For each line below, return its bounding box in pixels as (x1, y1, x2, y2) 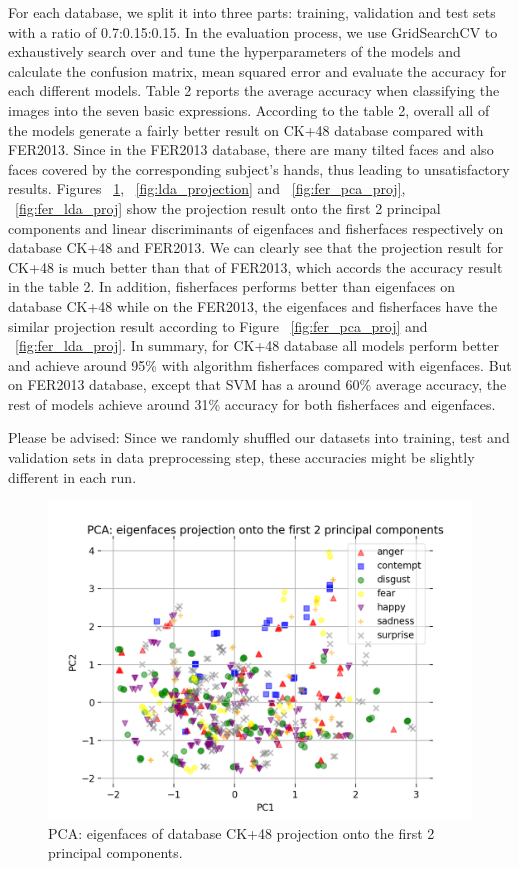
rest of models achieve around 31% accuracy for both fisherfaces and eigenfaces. (8, 393, 496, 414)
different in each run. (8, 466, 137, 487)
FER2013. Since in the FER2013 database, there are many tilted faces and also (8, 139, 494, 160)
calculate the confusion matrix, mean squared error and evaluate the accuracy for (8, 60, 507, 81)
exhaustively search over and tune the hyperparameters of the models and (8, 41, 461, 62)
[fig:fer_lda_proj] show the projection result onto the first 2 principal (15, 197, 441, 218)
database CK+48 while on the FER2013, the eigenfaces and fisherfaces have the (8, 295, 498, 316)
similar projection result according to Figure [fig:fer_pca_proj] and (8, 315, 428, 336)
